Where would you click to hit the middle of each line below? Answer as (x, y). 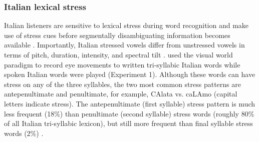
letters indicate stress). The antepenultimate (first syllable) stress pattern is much (130, 103)
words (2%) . (24, 133)
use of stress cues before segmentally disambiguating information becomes (117, 35)
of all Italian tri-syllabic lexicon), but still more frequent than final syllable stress (128, 123)
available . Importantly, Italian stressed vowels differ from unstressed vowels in (124, 45)
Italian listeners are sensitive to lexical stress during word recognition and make (126, 25)
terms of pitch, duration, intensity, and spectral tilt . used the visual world (118, 54)
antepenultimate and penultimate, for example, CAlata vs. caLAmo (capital (121, 94)
